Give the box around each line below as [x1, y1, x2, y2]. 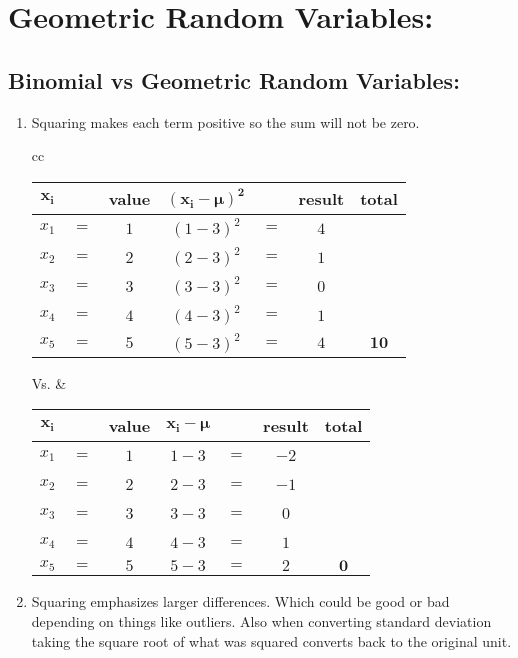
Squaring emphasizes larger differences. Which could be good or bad [31, 591, 450, 612]
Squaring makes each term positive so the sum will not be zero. [31, 111, 420, 132]
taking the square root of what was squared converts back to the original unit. [31, 630, 512, 651]
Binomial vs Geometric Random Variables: [8, 64, 460, 95]
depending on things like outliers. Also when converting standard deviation [31, 610, 492, 631]
